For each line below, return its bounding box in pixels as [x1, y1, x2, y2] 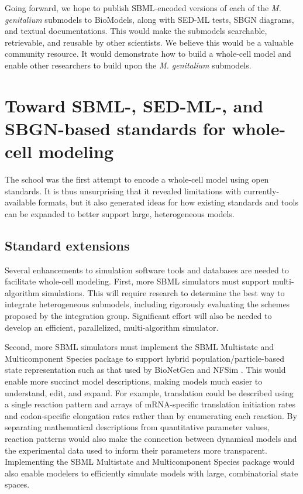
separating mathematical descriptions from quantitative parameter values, [5, 421, 270, 433]
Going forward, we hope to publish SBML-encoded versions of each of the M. [5, 2, 281, 13]
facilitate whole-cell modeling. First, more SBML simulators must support [5, 275, 270, 287]
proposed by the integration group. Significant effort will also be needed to [5, 310, 272, 322]
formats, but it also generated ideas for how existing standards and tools [38, 196, 298, 208]
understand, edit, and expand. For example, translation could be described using [5, 386, 294, 399]
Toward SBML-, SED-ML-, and [5, 93, 264, 117]
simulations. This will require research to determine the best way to [42, 286, 285, 299]
